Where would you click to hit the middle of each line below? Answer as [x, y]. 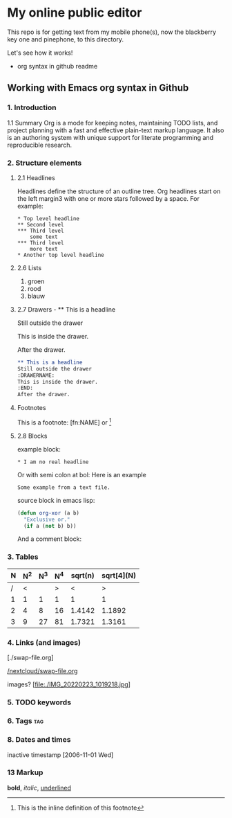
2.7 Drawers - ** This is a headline [66, 309]
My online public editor [75, 13]
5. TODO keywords [39, 702]
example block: [39, 449]
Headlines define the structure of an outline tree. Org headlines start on [119, 191]
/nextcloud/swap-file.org [42, 671]
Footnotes [31, 408]
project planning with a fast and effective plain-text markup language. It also [116, 130]
